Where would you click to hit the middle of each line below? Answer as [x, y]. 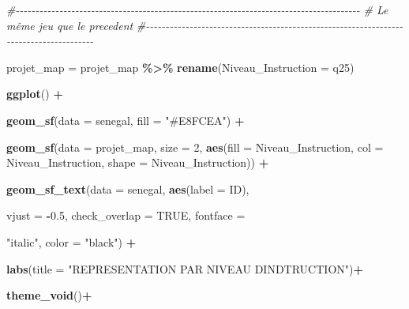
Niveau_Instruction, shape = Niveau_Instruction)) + [138, 162]
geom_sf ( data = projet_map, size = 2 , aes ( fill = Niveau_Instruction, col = [195, 147]
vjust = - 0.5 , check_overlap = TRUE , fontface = [126, 215]
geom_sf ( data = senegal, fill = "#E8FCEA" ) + [126, 120]
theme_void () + [49, 295]
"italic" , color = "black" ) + [71, 241]
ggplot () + [35, 94]
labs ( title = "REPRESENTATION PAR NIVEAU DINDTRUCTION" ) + [185, 268]
